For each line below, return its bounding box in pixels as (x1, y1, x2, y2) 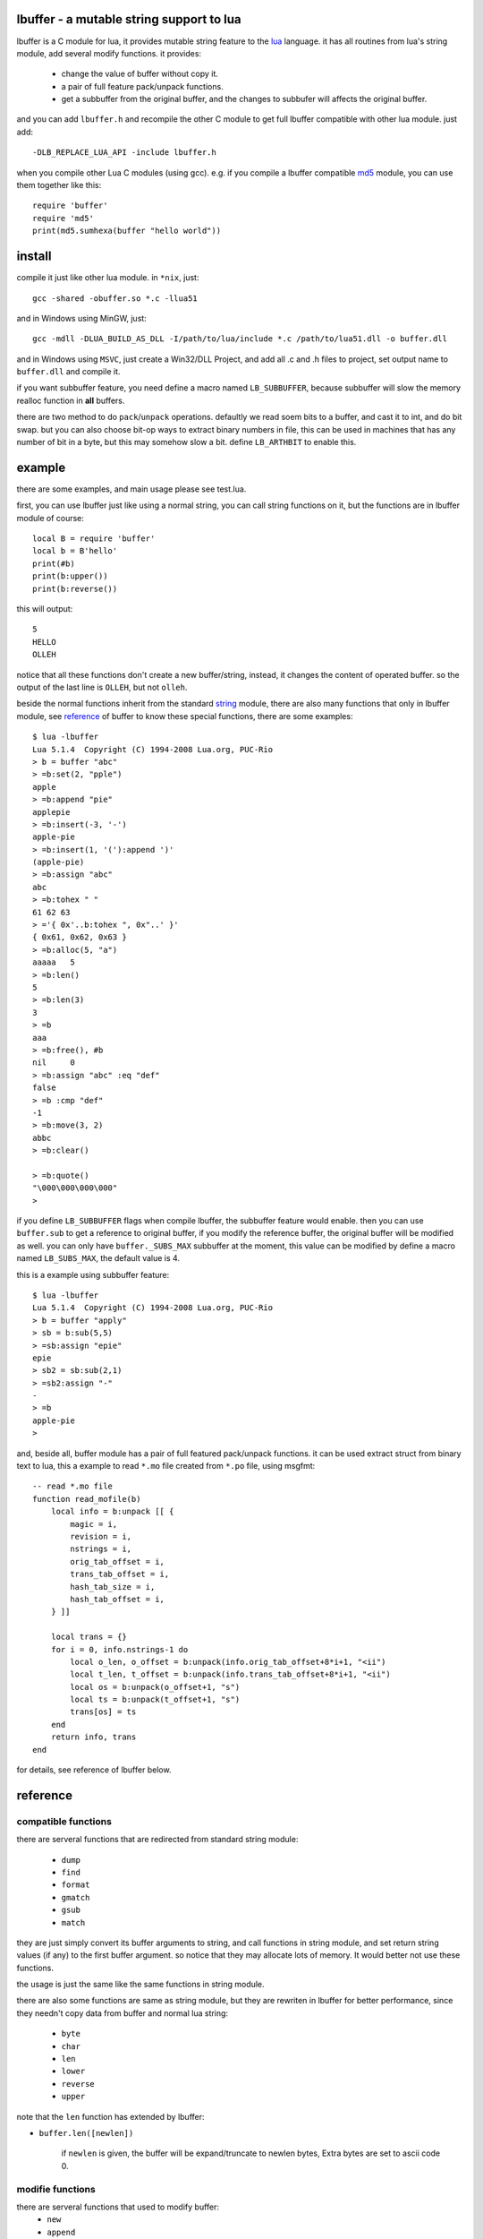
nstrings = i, (70, 1544, 132, 1554)
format (61, 1880, 90, 1890)
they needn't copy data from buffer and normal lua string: (16, 2007, 228, 2019)
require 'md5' (32, 213, 94, 223)
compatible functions (16, 1814, 112, 1827)
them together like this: (16, 180, 102, 191)
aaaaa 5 (32, 957, 75, 967)
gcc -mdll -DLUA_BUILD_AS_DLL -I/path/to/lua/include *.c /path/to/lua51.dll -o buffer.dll (32, 334, 447, 344)
